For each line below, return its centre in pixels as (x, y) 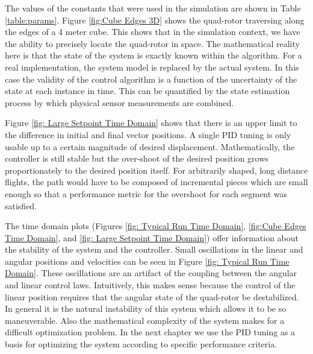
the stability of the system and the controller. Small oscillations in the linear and (154, 249)
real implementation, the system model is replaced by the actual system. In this (152, 67)
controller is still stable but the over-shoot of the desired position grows (137, 158)
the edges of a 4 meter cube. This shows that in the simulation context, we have (153, 32)
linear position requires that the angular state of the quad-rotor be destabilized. (152, 296)
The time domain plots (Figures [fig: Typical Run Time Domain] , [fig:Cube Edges (156, 226)
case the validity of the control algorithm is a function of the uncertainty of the (151, 79)
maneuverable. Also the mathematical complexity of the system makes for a (145, 320)
